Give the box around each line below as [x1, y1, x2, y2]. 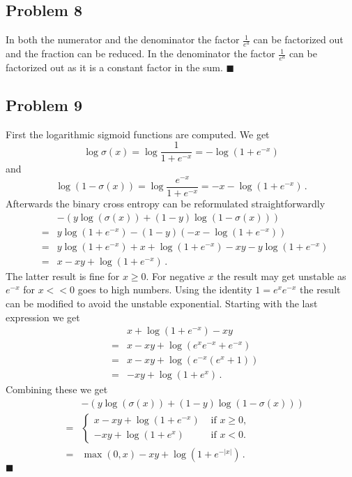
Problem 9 [6, 94, 82, 115]
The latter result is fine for [6, 268, 120, 283]
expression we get [6, 309, 80, 324]
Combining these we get [6, 382, 108, 397]
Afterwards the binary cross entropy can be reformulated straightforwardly [6, 196, 326, 211]
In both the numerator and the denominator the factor [6, 32, 240, 47]
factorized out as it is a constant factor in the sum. [6, 59, 223, 74]
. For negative [146, 268, 205, 283]
